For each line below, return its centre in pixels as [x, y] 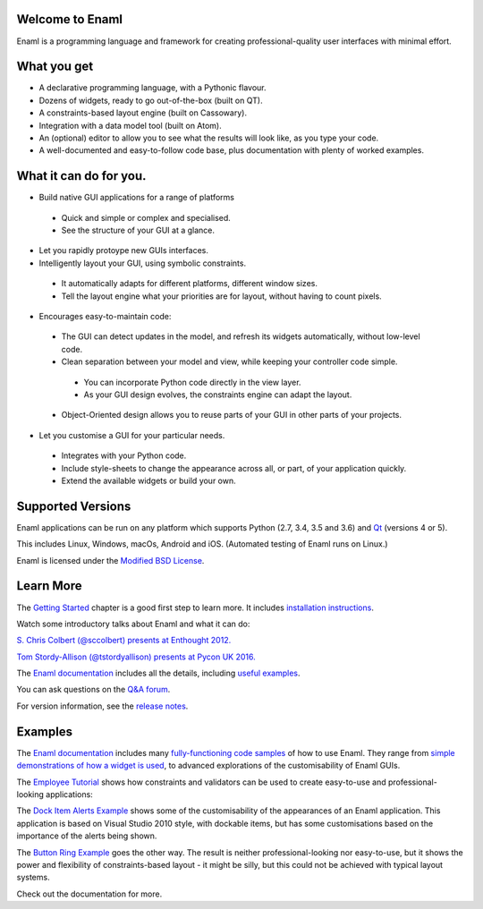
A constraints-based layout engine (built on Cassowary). [143, 113]
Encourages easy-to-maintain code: [105, 317]
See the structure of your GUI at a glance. [138, 230]
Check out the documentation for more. [89, 894]
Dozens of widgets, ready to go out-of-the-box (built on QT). [151, 100]
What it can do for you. [81, 176]
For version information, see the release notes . [102, 706]
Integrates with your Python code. [124, 455]
